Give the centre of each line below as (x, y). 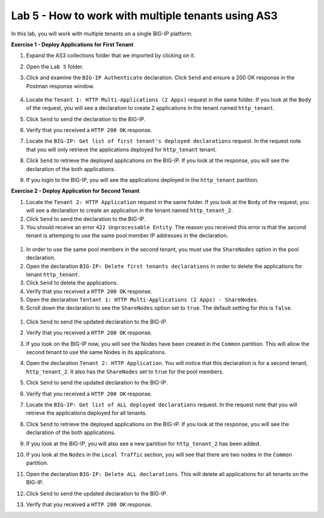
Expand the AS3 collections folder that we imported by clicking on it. (111, 56)
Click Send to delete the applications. (72, 283)
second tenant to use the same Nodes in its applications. (96, 352)
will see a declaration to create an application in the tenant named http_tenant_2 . (130, 211)
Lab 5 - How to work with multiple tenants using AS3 (145, 16)
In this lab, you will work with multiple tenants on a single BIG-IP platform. (102, 34)
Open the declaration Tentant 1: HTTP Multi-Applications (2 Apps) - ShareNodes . (142, 300)
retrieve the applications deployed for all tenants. (86, 413)
